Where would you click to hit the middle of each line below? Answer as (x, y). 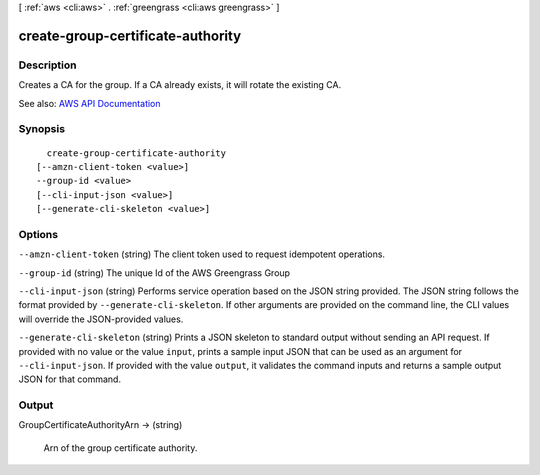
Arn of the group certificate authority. (120, 447)
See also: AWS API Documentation (89, 103)
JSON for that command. (70, 379)
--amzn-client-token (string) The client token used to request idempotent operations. (201, 254)
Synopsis (41, 129)
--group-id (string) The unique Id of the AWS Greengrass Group (154, 272)
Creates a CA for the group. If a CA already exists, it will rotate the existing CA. (180, 85)
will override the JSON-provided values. (101, 319)
